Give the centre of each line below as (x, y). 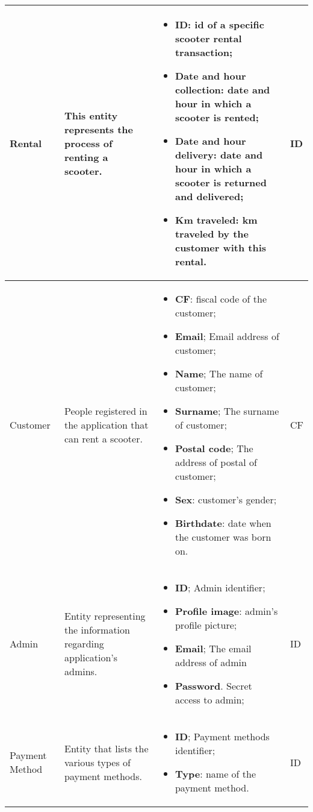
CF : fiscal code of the (221, 299)
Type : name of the (215, 774)
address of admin (211, 662)
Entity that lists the (106, 748)
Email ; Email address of (227, 336)
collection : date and (222, 90)
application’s (91, 657)
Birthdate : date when (223, 523)
